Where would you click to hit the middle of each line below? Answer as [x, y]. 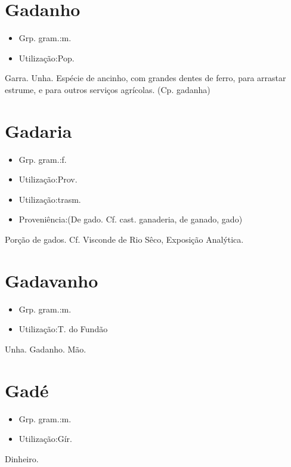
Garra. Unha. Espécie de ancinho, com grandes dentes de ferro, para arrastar [145, 78]
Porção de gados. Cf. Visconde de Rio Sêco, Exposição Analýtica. [124, 239]
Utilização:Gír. [46, 439]
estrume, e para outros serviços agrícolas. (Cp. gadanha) [108, 89]
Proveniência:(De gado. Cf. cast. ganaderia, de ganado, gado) [131, 219]
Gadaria [38, 130]
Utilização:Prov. [48, 179]
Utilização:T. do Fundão [63, 329]
